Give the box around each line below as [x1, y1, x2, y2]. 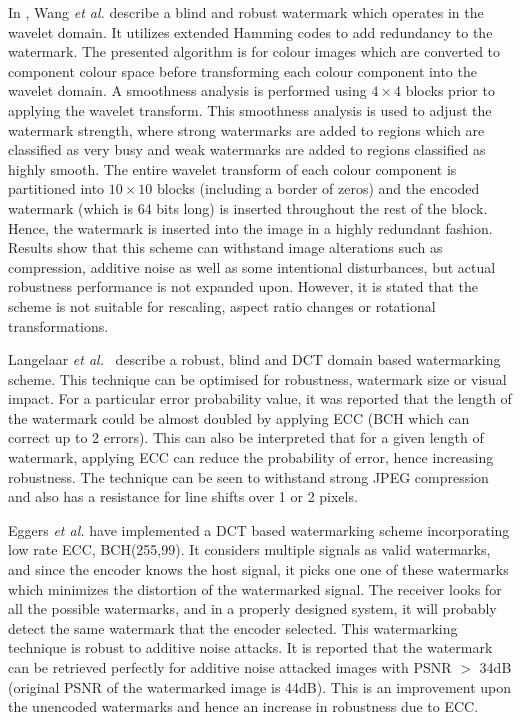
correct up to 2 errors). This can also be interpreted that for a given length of [8, 427, 484, 448]
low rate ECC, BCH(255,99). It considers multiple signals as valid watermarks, [8, 539, 491, 560]
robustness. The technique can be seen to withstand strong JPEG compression [8, 466, 489, 487]
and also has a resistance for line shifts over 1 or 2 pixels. [8, 486, 358, 507]
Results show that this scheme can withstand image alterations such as [8, 237, 443, 258]
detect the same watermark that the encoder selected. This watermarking [8, 617, 458, 638]
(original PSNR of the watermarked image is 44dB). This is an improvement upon [8, 676, 512, 697]
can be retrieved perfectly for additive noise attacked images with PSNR [8, 657, 452, 677]
